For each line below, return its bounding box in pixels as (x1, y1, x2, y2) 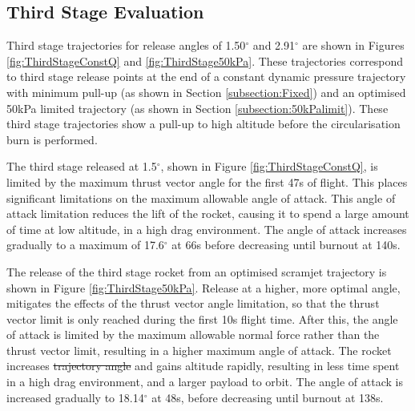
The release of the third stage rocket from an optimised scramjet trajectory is (6, 263, 387, 280)
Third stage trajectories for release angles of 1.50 (6, 37, 246, 54)
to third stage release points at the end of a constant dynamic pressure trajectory (6, 68, 406, 85)
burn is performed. (6, 131, 98, 147)
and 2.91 (252, 37, 295, 54)
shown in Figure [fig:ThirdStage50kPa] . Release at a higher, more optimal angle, (6, 279, 401, 296)
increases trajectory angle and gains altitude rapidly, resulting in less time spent (6, 357, 400, 374)
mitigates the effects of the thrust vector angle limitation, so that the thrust (6, 295, 380, 312)
